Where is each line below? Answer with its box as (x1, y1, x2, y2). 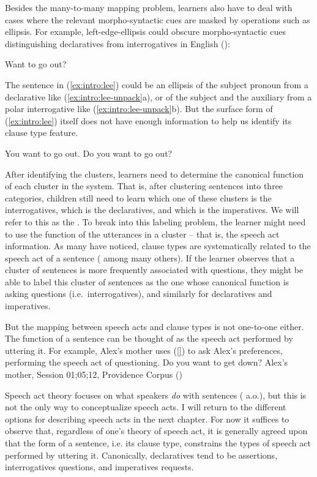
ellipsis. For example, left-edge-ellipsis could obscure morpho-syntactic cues (5, 25, 286, 38)
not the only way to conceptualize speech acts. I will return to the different (5, 400, 286, 413)
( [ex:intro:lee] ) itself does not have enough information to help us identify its (5, 114, 292, 127)
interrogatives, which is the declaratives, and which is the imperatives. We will (5, 203, 299, 216)
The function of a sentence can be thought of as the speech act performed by (5, 332, 293, 345)
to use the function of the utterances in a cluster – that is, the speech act (5, 227, 280, 240)
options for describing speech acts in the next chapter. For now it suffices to (5, 412, 289, 425)
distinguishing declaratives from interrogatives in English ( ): (5, 37, 230, 50)
